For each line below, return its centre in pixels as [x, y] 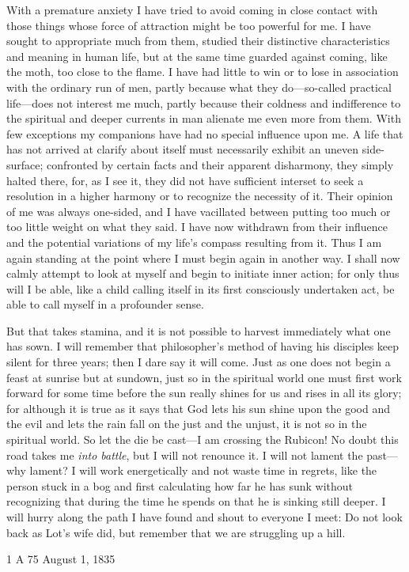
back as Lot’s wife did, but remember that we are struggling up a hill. [176, 532]
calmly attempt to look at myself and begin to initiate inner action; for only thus [203, 273]
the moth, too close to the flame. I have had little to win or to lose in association [203, 72]
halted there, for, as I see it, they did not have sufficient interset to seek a [185, 180]
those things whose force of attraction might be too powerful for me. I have [189, 25]
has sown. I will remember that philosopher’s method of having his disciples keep [203, 346]
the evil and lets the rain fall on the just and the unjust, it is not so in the [187, 424]
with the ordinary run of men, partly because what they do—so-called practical [199, 87]
